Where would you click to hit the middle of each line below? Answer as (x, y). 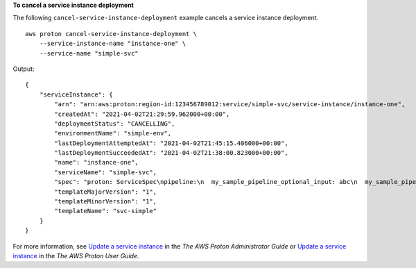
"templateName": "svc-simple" (106, 211)
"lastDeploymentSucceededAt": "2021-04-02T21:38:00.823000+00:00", (171, 153)
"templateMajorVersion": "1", (106, 192)
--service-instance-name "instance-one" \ (113, 44)
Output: (24, 69)
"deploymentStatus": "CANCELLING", (115, 124)
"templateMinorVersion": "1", (106, 202)
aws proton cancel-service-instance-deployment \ (111, 34)
